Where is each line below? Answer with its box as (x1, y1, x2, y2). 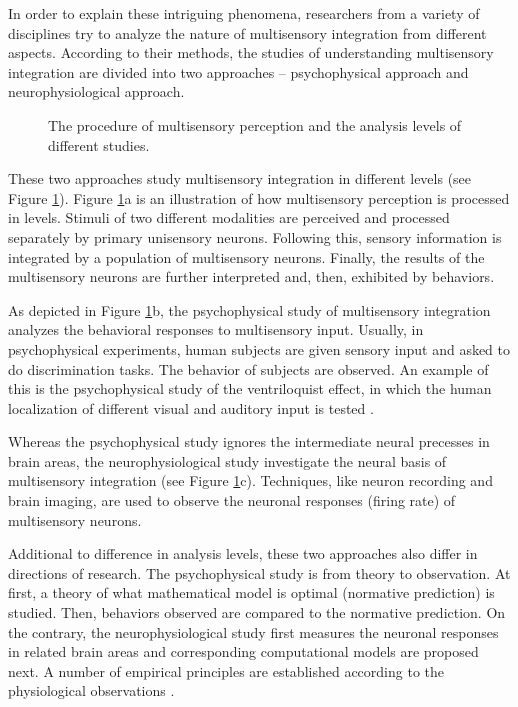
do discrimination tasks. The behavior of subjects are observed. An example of (8, 358, 489, 379)
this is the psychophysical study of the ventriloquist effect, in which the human (8, 378, 492, 399)
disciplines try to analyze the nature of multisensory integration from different (8, 22, 487, 43)
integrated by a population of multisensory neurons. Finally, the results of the (8, 246, 485, 267)
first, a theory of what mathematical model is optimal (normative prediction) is (8, 582, 495, 603)
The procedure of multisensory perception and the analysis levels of (48, 114, 462, 135)
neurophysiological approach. (8, 81, 185, 102)
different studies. (48, 134, 150, 155)
